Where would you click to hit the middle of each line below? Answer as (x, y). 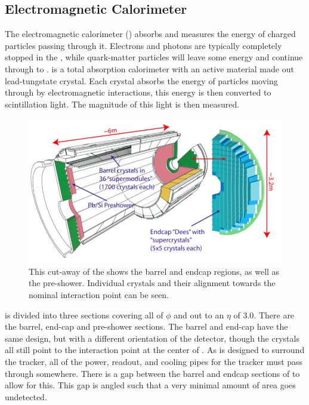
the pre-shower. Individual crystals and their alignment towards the (152, 283)
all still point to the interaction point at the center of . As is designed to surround (155, 350)
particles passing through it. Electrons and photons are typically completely (143, 45)
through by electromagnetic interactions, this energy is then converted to (138, 92)
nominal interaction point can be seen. (99, 295)
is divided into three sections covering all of (84, 315)
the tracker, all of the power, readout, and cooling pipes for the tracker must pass (154, 361)
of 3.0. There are (264, 315)
